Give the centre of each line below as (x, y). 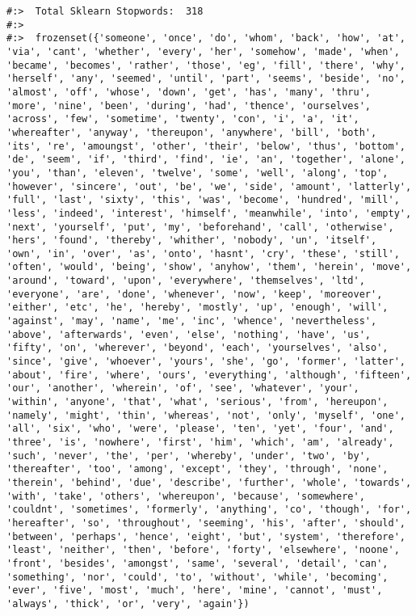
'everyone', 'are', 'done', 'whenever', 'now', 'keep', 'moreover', (195, 294)
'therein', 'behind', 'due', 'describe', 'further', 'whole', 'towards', (209, 482)
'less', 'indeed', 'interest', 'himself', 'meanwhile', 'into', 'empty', (209, 213)
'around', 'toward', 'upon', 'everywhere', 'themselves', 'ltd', (186, 281)
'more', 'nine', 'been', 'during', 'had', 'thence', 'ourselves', (189, 105)
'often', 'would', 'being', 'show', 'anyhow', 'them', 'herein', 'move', (209, 267)
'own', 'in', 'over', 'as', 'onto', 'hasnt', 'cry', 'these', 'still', (203, 253)
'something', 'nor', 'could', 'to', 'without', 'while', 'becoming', (197, 577)
